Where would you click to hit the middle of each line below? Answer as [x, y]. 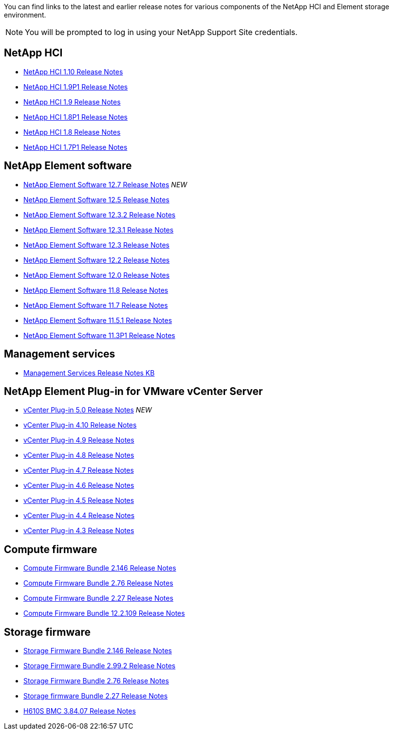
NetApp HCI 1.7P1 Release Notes [75, 147]
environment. [25, 15]
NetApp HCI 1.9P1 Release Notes [76, 87]
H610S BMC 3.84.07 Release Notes [80, 711]
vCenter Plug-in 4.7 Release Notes [79, 470]
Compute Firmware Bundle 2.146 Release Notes [100, 568]
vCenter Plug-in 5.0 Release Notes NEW [88, 410]
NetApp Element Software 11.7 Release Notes [96, 305]
